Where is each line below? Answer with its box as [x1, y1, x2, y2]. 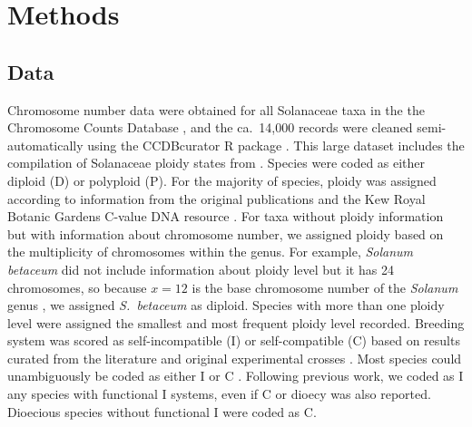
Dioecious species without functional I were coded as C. [7, 402, 317, 421]
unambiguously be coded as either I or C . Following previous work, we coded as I [7, 366, 464, 385]
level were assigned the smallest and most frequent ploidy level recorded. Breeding [7, 313, 465, 332]
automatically [7, 135, 84, 154]
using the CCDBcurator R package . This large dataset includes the [87, 135, 465, 154]
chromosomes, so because [7, 277, 147, 296]
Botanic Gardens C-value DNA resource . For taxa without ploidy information [7, 207, 444, 226]
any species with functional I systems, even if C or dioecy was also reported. [7, 384, 431, 403]
